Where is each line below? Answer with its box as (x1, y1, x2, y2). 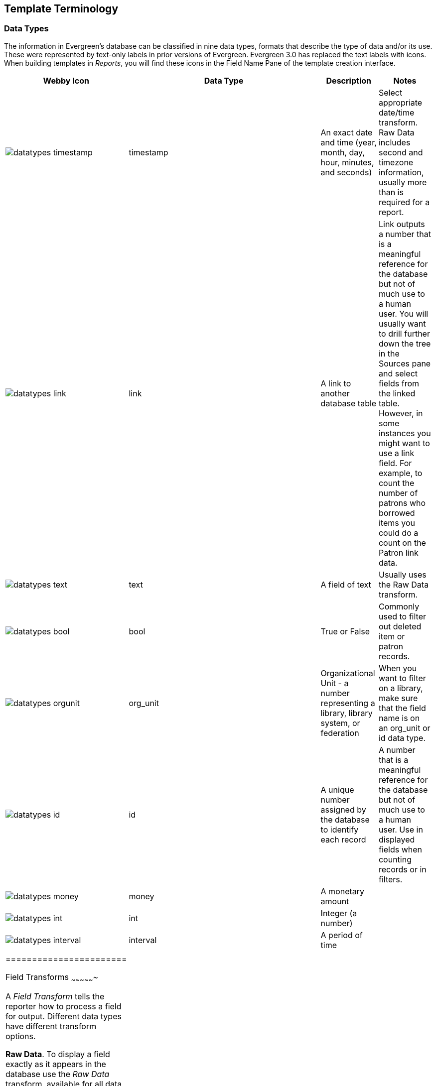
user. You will (378, 308, 429, 319)
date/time (378, 107, 415, 118)
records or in (378, 864, 427, 874)
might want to (378, 438, 430, 448)
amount (320, 896, 349, 906)
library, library (320, 708, 373, 718)
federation (320, 727, 359, 738)
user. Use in (378, 824, 423, 835)
